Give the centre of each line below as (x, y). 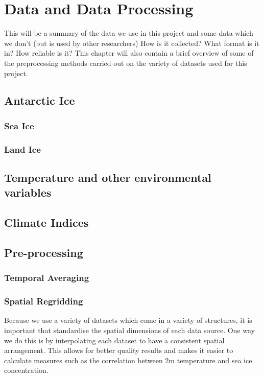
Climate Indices (46, 222)
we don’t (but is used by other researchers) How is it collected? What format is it (132, 43)
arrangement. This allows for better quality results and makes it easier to (119, 350)
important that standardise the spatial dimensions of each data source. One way (129, 330)
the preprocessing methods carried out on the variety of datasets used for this (126, 63)
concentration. (26, 370)
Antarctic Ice (40, 100)
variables (28, 192)
